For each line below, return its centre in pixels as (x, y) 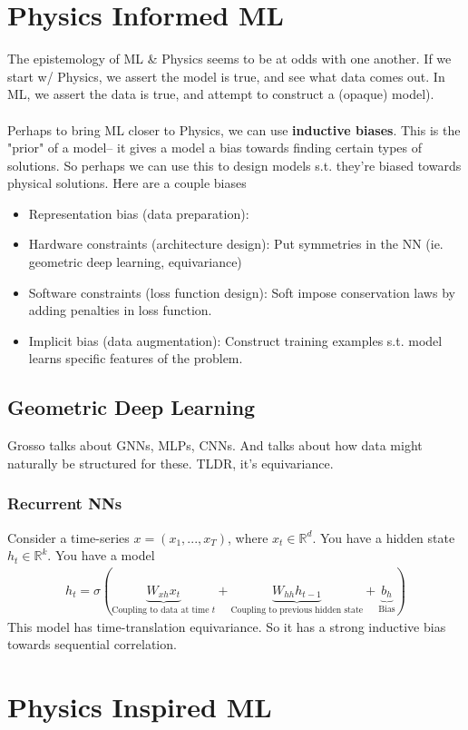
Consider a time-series (68, 537)
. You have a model (101, 555)
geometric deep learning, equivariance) (135, 262)
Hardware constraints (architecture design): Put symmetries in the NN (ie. (236, 244)
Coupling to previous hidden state (297, 611)
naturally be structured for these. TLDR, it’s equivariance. (171, 463)
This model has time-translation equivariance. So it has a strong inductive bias (227, 626)
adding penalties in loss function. (120, 310)
